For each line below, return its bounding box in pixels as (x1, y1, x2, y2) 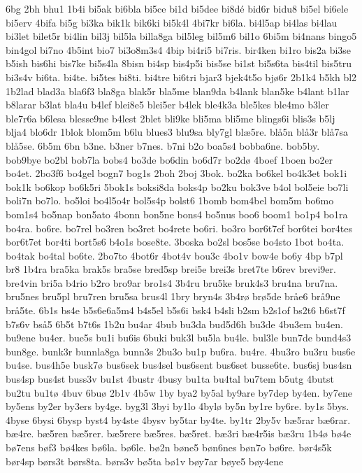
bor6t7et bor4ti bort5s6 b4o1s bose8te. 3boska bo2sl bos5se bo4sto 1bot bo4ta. (6, 234, 345, 249)
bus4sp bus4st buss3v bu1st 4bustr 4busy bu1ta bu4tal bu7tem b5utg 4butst (6, 372, 334, 386)
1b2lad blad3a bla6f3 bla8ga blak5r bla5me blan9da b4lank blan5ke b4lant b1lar (6, 83, 349, 98)
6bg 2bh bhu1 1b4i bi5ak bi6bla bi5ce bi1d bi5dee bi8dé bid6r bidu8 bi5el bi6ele (6, 1, 349, 15)
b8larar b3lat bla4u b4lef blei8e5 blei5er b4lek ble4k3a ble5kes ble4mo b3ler (6, 97, 329, 112)
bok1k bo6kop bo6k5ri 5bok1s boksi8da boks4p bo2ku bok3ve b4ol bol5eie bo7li (6, 179, 349, 194)
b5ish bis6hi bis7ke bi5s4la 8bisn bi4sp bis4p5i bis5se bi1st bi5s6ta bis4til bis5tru (6, 56, 352, 71)
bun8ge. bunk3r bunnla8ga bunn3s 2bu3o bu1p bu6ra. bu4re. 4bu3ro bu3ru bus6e (6, 344, 356, 358)
